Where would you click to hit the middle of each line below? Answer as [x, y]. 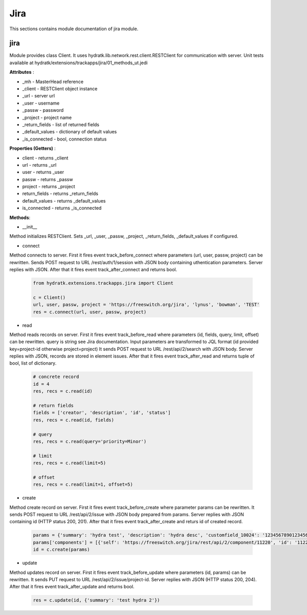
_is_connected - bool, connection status [64, 139]
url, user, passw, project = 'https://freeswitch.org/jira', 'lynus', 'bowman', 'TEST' [146, 305]
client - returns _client [45, 158]
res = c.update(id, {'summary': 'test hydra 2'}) [96, 600]
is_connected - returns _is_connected [62, 208]
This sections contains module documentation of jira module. [74, 29]
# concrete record [56, 377]
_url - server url [39, 96]
